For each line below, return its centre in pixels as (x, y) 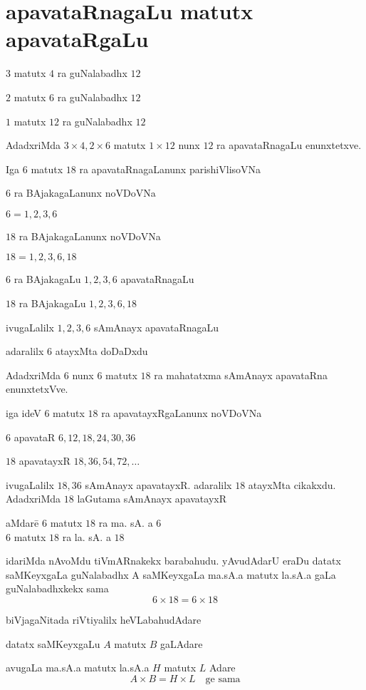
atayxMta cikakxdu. (292, 484)
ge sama (223, 679)
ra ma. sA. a (126, 522)
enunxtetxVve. (37, 389)
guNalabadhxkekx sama (57, 588)
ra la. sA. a (87, 536)
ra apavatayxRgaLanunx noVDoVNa (182, 413)
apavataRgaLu (77, 39)
